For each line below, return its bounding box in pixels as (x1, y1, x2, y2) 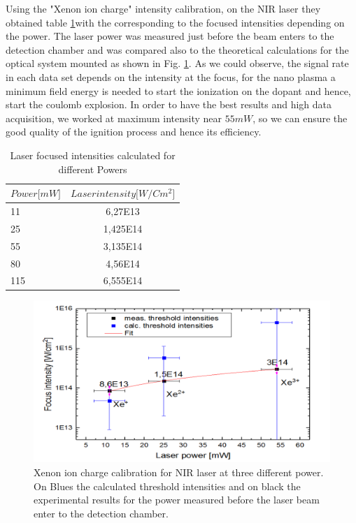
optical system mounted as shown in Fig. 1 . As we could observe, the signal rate (6, 56, 349, 71)
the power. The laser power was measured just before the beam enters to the (6, 29, 334, 43)
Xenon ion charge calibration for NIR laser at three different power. (34, 464, 324, 479)
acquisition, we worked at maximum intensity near (6, 110, 222, 125)
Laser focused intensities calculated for (10, 147, 176, 162)
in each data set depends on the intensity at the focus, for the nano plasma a (6, 69, 336, 84)
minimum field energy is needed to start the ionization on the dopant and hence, (6, 83, 351, 98)
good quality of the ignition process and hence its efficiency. (6, 124, 262, 139)
